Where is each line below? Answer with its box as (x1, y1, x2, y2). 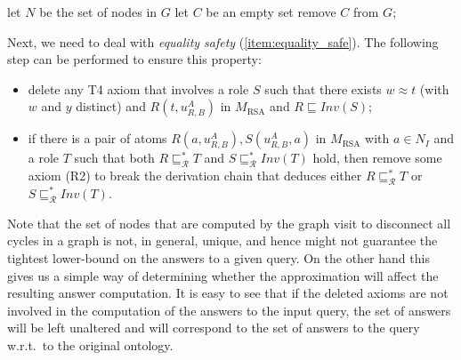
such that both (74, 148, 155, 167)
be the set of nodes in (39, 3, 158, 20)
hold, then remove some (312, 148, 442, 167)
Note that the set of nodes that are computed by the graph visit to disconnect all (7, 213, 451, 232)
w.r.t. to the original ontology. (7, 335, 174, 354)
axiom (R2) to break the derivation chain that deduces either (28, 166, 362, 185)
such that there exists (264, 79, 382, 98)
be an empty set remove (206, 3, 336, 20)
